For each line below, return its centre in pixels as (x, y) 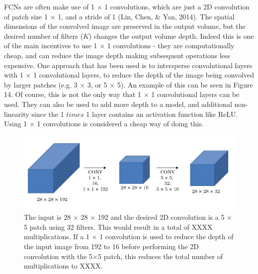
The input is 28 (47, 217)
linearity (17, 114)
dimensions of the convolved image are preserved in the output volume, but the (125, 26)
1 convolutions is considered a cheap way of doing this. (120, 124)
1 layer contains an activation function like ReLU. (162, 114)
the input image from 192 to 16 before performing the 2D (111, 246)
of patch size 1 (26, 16)
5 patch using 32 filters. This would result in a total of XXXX (118, 227)
